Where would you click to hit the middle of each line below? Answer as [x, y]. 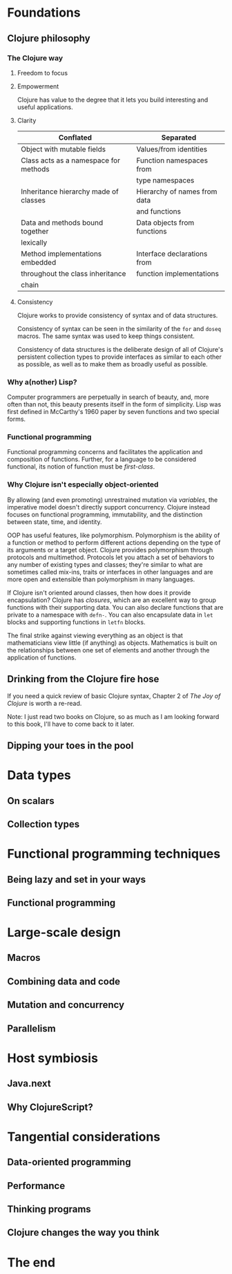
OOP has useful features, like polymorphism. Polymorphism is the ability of [114, 535]
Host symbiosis [53, 1058]
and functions [159, 211]
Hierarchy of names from [177, 191]
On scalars [31, 801]
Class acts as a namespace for [70, 160]
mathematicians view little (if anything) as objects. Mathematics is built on [112, 643]
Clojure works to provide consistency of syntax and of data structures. [117, 315]
